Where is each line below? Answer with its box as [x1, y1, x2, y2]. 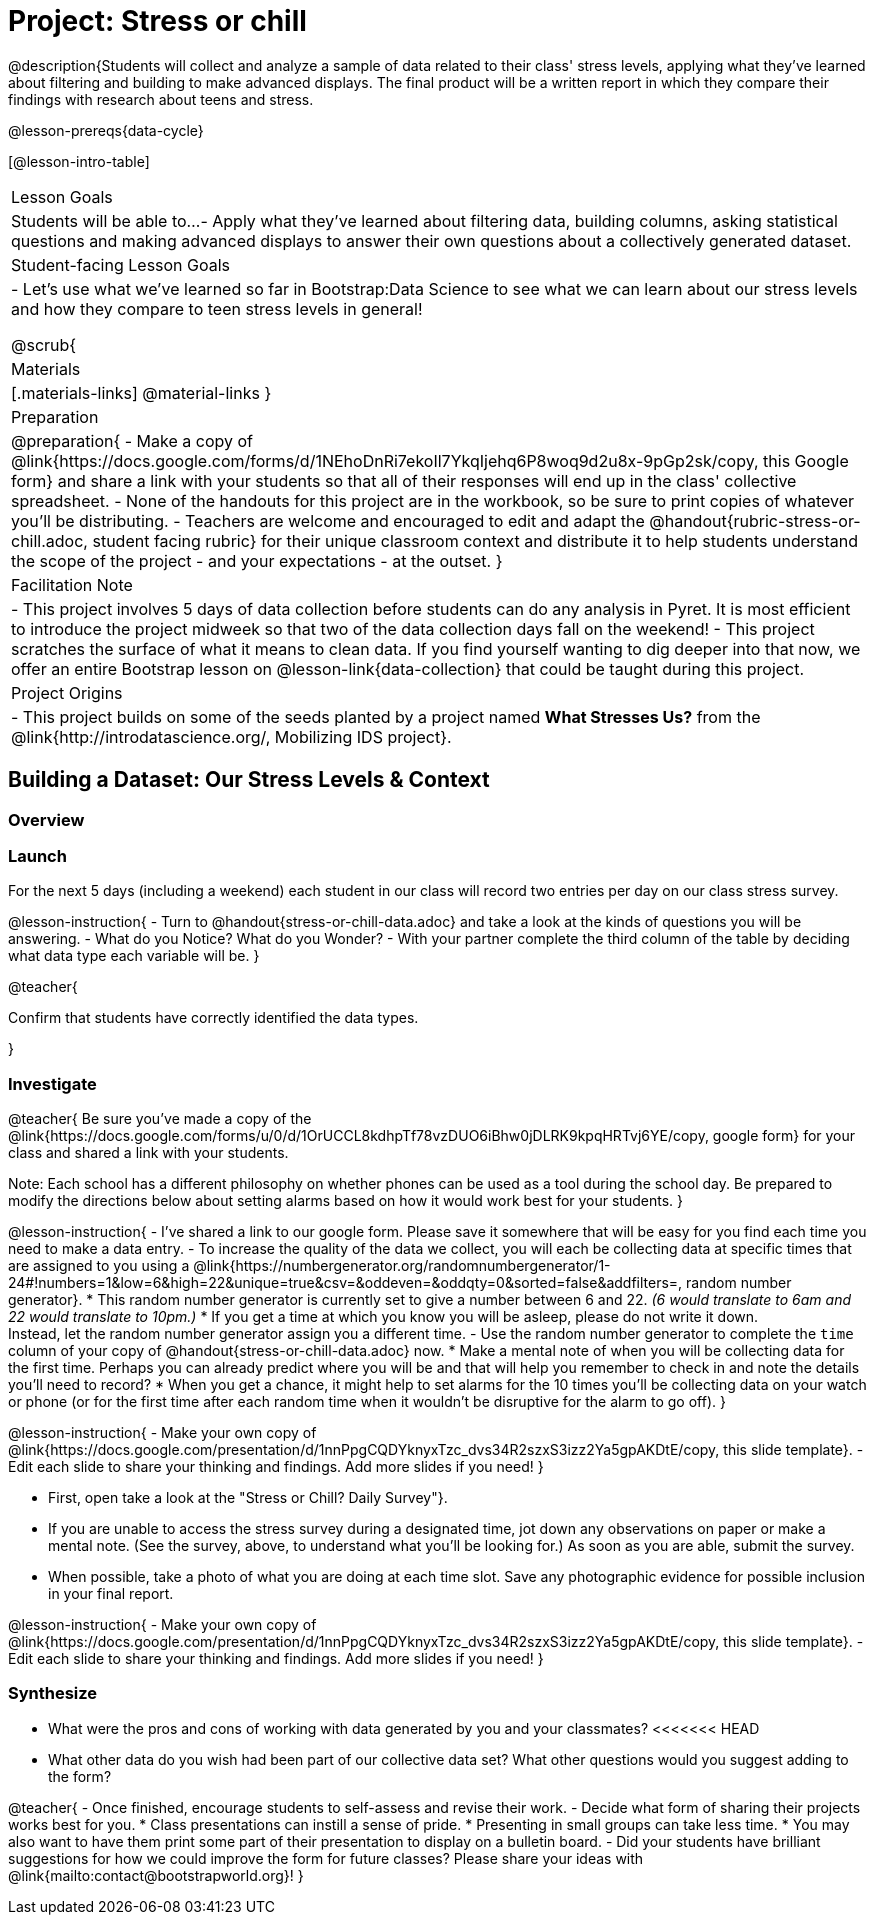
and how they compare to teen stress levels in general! [11, 298, 423, 319]
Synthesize [8, 1683, 98, 1704]
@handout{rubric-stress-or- [649, 510, 861, 531]
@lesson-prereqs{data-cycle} [8, 121, 204, 139]
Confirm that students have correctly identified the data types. [8, 1009, 419, 1027]
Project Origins [11, 682, 123, 703]
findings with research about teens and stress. [8, 90, 314, 108]
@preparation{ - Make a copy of [11, 430, 254, 451]
